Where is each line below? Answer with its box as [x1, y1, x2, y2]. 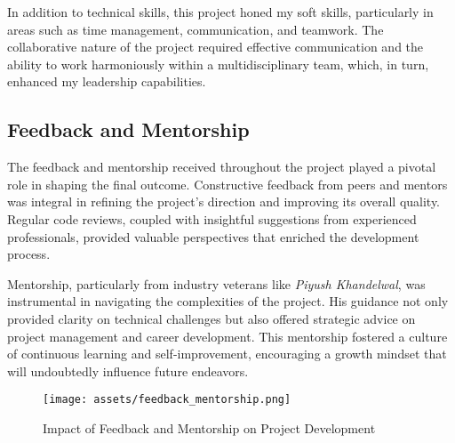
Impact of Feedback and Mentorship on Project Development [43, 418, 376, 437]
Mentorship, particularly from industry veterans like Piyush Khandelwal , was [7, 274, 426, 293]
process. [7, 245, 51, 263]
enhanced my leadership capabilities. [7, 72, 206, 91]
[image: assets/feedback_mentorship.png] [43, 393, 291, 407]
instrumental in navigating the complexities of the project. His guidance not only [7, 292, 449, 310]
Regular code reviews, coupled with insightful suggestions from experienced [7, 209, 417, 228]
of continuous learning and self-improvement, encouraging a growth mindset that [7, 344, 447, 363]
